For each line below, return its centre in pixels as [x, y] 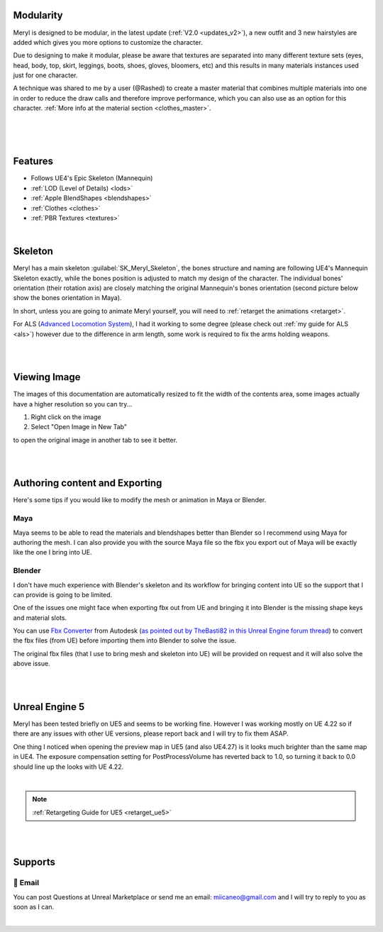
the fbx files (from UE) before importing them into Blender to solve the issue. [125, 640]
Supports [34, 862]
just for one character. [45, 75]
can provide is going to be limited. [63, 594]
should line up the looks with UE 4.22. [68, 767]
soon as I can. [34, 907]
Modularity [38, 15]
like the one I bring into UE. [52, 553]
